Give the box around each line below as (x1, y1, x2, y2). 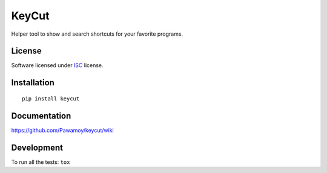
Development (11, 142, 64, 152)
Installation (11, 77, 54, 88)
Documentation (11, 111, 71, 121)
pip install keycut (22, 95, 80, 102)
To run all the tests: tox (11, 158, 70, 166)
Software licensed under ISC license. (11, 62, 104, 69)
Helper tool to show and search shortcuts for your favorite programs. (11, 30, 183, 38)
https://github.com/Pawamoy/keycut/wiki (11, 126, 114, 134)
